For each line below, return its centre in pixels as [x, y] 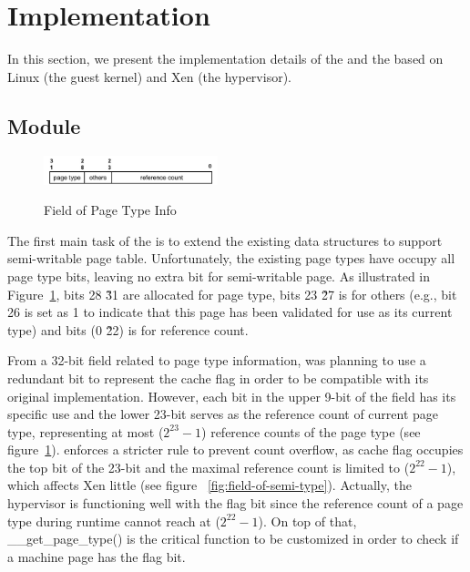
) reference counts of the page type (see [311, 431]
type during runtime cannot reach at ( [114, 521]
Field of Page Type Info [110, 210]
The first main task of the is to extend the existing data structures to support [225, 240]
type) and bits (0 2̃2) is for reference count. [128, 329]
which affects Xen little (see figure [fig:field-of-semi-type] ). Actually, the [209, 485]
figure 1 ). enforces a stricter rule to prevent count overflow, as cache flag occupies [235, 449]
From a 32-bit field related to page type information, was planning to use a [217, 360]
